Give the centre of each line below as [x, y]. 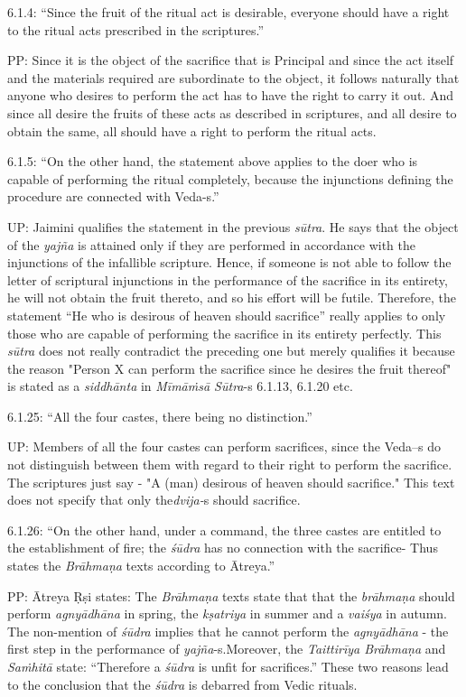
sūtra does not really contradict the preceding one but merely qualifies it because [231, 351]
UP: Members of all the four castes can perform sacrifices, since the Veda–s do [224, 446]
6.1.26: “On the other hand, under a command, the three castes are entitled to [224, 530]
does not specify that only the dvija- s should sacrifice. [154, 500]
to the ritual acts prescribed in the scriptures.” [136, 29]
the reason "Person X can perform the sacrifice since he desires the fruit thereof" [229, 368]
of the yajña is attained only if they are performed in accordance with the [211, 244]
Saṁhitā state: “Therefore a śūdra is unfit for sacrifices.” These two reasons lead [228, 666]
